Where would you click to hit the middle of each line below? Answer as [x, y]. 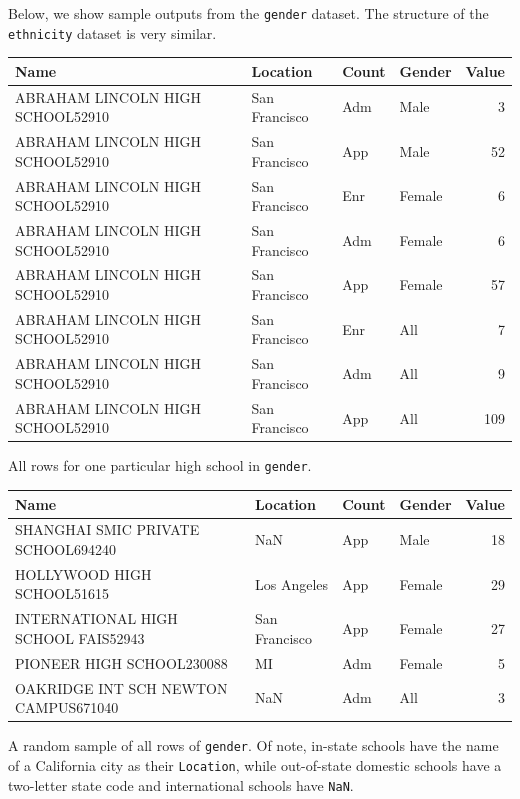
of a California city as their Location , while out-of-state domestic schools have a [255, 764]
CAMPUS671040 [67, 707]
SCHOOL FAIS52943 [80, 637]
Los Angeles [291, 583]
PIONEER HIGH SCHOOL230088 [121, 662]
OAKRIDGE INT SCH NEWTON [121, 687]
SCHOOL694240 [65, 549]
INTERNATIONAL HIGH [96, 618]
